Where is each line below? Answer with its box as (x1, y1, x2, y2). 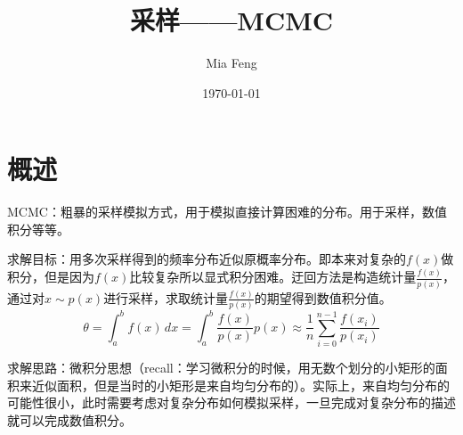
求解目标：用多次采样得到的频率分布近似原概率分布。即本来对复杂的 (7, 250, 406, 268)
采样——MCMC (129, 2, 334, 38)
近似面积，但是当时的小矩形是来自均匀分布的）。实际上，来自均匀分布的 (31, 375, 450, 394)
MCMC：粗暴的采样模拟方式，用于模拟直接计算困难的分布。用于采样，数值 (7, 202, 447, 221)
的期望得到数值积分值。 (254, 288, 392, 307)
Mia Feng (206, 53, 257, 72)
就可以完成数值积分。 (7, 410, 132, 429)
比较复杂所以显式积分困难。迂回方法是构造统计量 (129, 267, 417, 286)
